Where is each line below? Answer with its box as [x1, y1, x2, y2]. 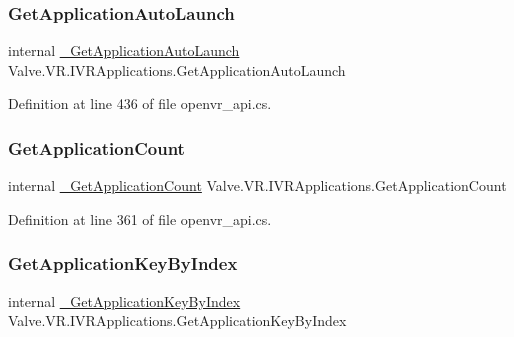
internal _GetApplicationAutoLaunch [8, 40, 240, 61]
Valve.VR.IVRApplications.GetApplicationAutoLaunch [8, 59, 346, 80]
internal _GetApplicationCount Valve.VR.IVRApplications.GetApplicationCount [8, 175, 507, 196]
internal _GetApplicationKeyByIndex [8, 290, 241, 311]
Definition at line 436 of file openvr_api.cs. [8, 93, 272, 114]
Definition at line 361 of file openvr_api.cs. [8, 208, 272, 229]
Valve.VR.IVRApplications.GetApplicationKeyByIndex [8, 310, 347, 331]
